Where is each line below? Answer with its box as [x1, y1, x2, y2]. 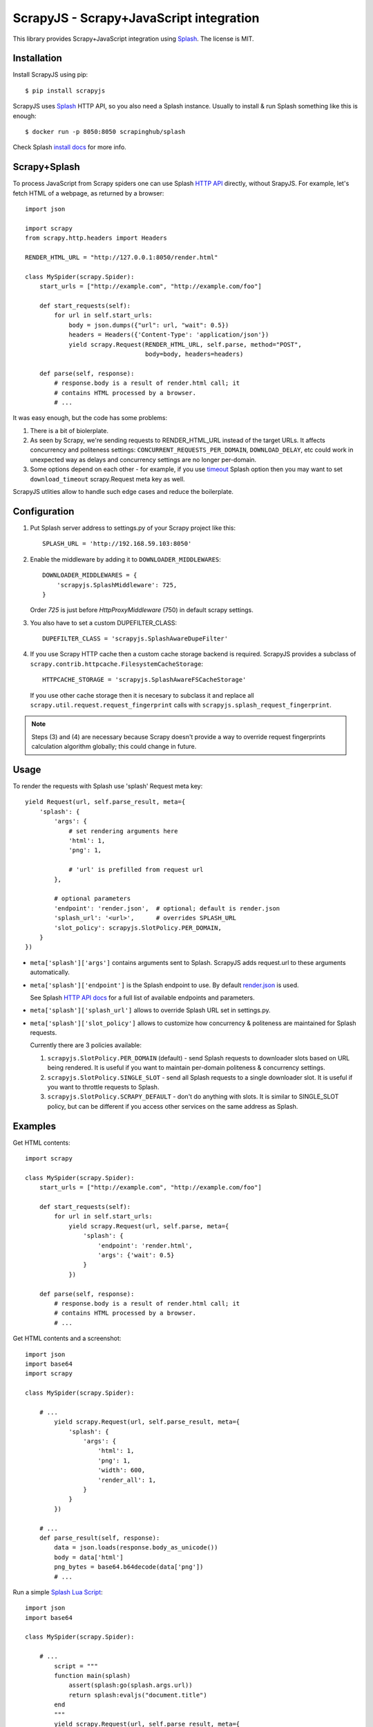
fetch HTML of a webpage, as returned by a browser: [12, 189, 164, 197]
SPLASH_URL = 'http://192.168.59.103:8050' [42, 540, 192, 548]
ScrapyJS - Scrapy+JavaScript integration [12, 10, 260, 26]
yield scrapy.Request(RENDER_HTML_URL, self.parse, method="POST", [68, 341, 302, 348]
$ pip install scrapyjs [25, 86, 106, 95]
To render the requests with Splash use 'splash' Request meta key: [12, 782, 203, 790]
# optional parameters [54, 895, 131, 903]
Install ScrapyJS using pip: [12, 70, 88, 79]
